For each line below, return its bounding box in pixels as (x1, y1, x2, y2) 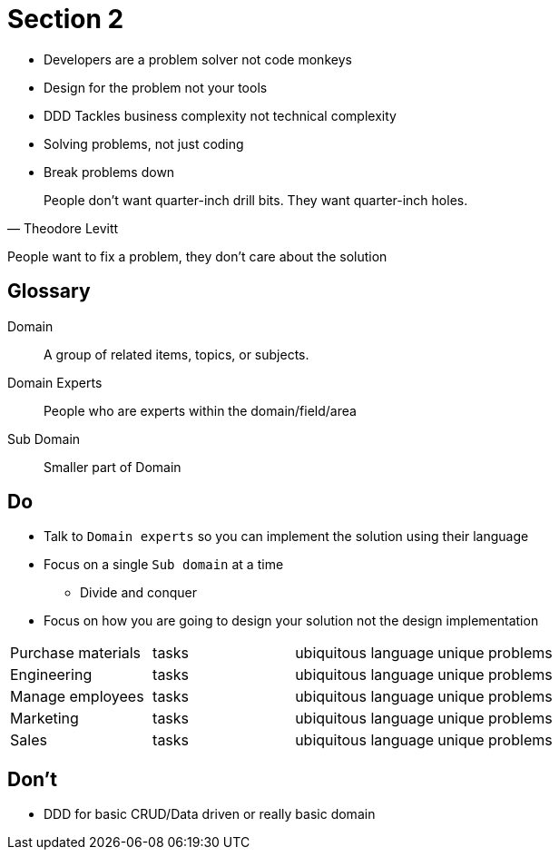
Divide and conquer (80, 585, 198, 601)
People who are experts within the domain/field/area (44, 402, 357, 419)
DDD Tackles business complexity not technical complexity (44, 107, 397, 123)
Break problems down (44, 163, 175, 180)
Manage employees (10, 687, 144, 706)
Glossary (7, 280, 91, 303)
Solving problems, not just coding (44, 135, 244, 152)
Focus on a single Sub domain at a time (44, 557, 284, 573)
